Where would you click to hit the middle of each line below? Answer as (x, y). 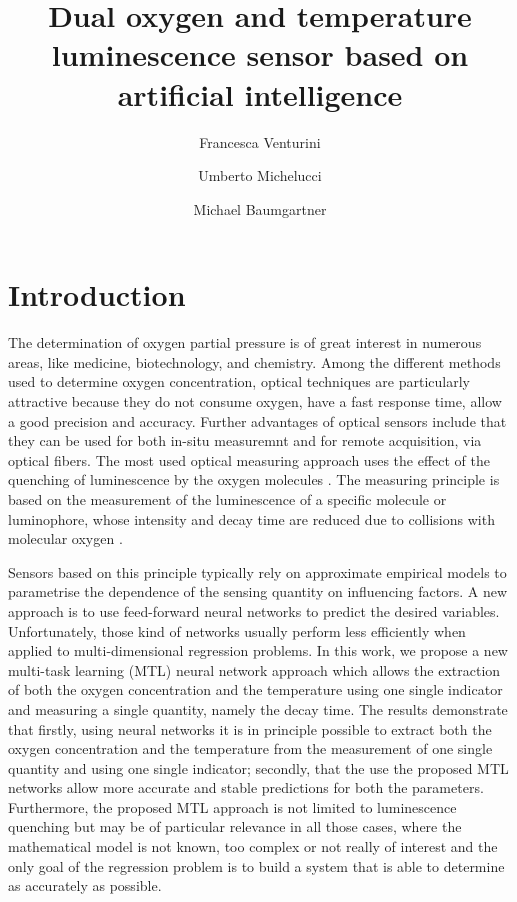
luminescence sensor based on (260, 54)
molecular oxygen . (65, 538)
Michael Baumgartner (260, 208)
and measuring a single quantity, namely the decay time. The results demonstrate (258, 708)
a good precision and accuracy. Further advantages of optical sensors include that (257, 420)
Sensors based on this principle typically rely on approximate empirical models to (257, 571)
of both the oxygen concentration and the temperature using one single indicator (255, 689)
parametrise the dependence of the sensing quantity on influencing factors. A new (257, 591)
